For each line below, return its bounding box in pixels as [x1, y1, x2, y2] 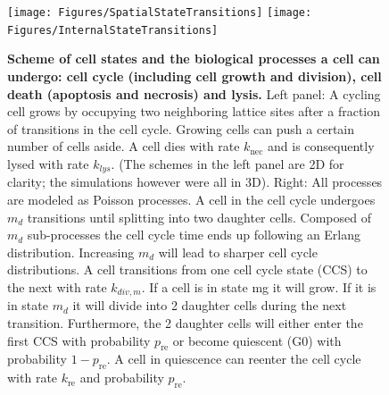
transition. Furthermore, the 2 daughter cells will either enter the [7, 313, 363, 332]
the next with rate [7, 277, 107, 296]
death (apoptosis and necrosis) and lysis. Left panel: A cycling [7, 84, 381, 103]
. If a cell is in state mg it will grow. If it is [141, 277, 377, 296]
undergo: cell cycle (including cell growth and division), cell [7, 66, 382, 85]
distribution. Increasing [7, 242, 135, 261]
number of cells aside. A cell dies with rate [7, 137, 240, 155]
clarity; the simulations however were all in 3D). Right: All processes [7, 172, 383, 191]
